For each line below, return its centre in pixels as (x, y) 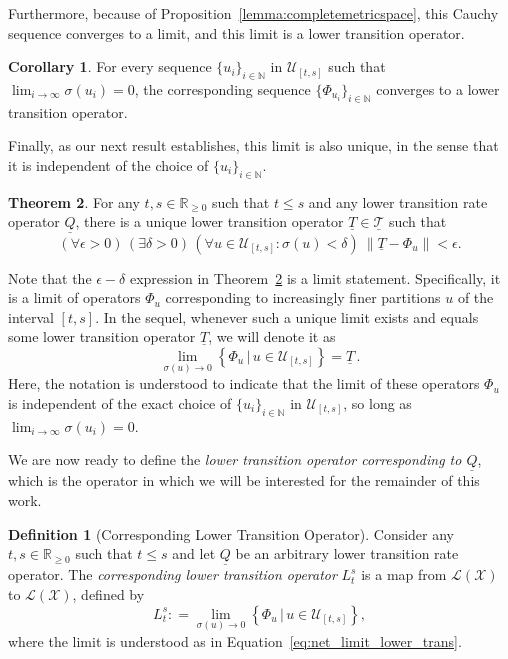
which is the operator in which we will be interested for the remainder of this (244, 480)
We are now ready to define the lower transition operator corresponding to (235, 459)
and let (194, 553)
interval (31, 316)
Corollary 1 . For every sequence (110, 66)
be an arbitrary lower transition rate (347, 553)
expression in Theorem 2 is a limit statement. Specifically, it (315, 277)
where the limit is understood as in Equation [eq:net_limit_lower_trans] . (235, 640)
